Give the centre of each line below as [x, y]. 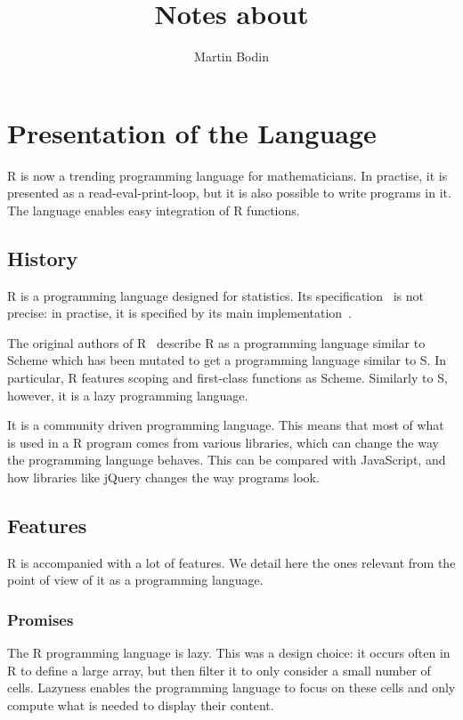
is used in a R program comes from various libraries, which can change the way [223, 442]
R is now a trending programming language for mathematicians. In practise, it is [227, 175]
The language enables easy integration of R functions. [154, 210]
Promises [41, 619]
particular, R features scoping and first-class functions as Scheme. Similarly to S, [227, 378]
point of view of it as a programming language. [135, 580]
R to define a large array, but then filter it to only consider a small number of [219, 670]
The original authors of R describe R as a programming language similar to [216, 342]
